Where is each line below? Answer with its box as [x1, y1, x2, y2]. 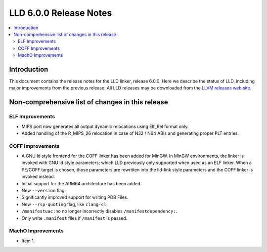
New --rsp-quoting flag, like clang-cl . [21, 201, 108, 207]
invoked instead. [21, 173, 55, 180]
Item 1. [21, 238, 35, 244]
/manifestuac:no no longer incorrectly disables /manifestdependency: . [21, 208, 178, 214]
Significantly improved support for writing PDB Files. [21, 194, 129, 200]
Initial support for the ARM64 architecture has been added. [21, 180, 142, 186]
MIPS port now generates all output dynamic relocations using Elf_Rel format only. [21, 124, 189, 129]
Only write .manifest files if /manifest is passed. [21, 215, 128, 221]
